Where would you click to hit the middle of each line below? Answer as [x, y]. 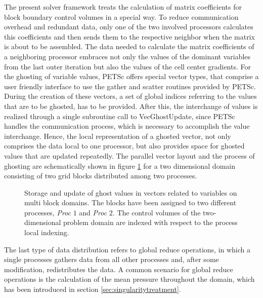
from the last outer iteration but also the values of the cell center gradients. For [127, 66]
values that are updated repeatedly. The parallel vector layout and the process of [129, 155]
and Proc [93, 212]
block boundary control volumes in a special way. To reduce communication [121, 16]
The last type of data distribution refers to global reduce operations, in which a [127, 249]
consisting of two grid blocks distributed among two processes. [101, 176]
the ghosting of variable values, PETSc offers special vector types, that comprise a [131, 76]
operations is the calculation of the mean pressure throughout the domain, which [129, 279]
